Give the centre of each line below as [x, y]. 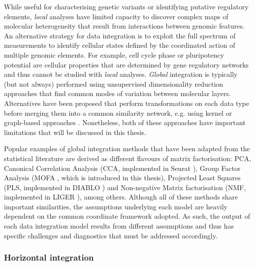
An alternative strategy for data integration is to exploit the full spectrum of [120, 35]
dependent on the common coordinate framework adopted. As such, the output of [127, 216]
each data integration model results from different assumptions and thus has [119, 226]
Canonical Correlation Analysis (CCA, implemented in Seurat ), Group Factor [122, 168]
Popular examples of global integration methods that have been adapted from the [127, 149]
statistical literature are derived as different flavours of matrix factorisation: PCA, [128, 158]
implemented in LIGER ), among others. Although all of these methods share [121, 197]
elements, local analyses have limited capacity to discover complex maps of [116, 16]
